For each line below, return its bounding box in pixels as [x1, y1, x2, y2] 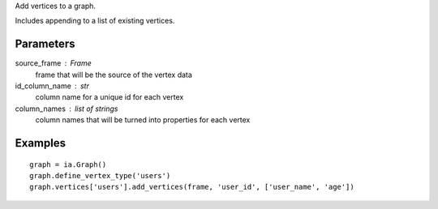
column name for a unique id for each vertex [35, 92, 184, 102]
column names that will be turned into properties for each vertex [35, 115, 251, 125]
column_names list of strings [15, 104, 118, 113]
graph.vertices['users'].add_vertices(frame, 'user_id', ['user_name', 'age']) [29, 182, 354, 192]
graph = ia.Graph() [29, 160, 107, 169]
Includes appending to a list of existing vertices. [15, 16, 175, 26]
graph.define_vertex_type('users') [29, 171, 171, 181]
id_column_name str [15, 81, 89, 91]
